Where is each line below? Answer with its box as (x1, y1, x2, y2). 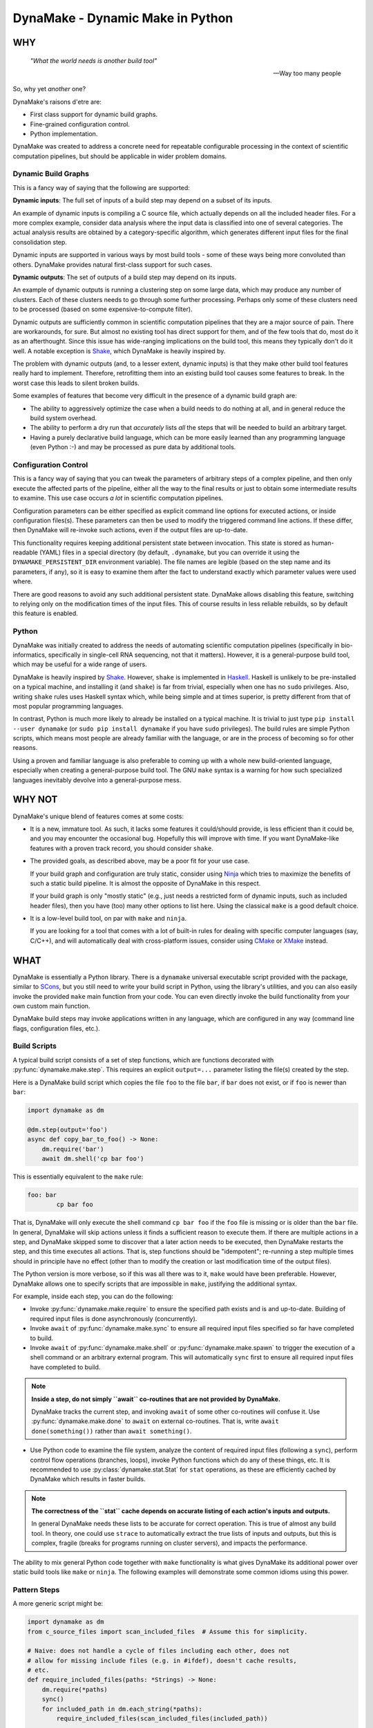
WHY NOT (12, 793, 58, 805)
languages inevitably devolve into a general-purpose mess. (12, 776, 182, 784)
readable (12, 548, 38, 556)
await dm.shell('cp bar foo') (41, 1154, 144, 1163)
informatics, (12, 650, 47, 659)
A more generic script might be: (12, 1599, 104, 1608)
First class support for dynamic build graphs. (30, 111, 158, 119)
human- (311, 538, 334, 547)
